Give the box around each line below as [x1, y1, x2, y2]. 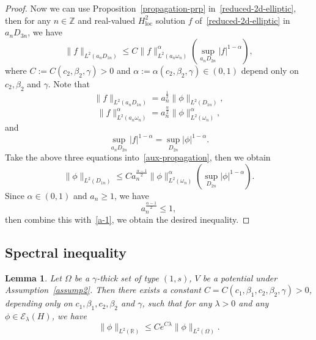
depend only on [241, 63, 299, 76]
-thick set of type [97, 271, 159, 284]
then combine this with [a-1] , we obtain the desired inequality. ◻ [5, 212, 250, 225]
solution [155, 13, 186, 26]
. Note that [48, 77, 90, 90]
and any [238, 297, 269, 309]
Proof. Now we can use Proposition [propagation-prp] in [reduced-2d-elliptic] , [5, 2, 296, 14]
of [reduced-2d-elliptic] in [195, 13, 290, 26]
